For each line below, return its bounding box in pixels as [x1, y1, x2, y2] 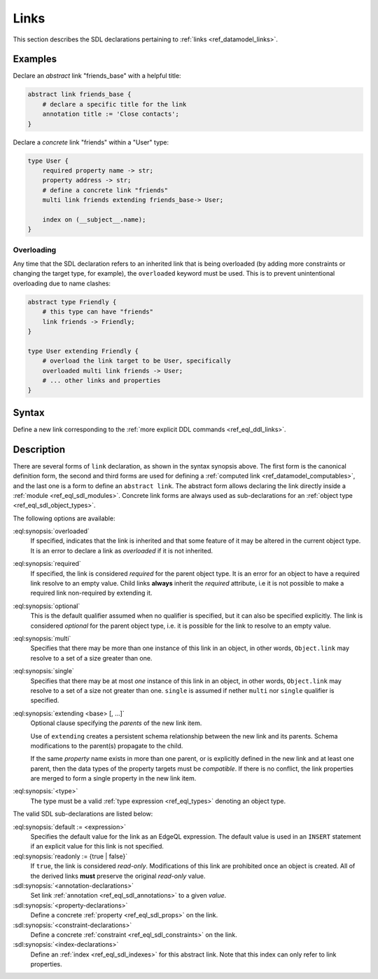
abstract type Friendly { [27, 298, 117, 306]
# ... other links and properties [42, 376, 161, 384]
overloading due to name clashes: [13, 279, 111, 288]
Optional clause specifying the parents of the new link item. [30, 719, 202, 727]
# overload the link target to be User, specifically [42, 357, 231, 365]
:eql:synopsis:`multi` [13, 634, 71, 642]
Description [13, 443, 66, 455]
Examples [13, 53, 57, 65]
